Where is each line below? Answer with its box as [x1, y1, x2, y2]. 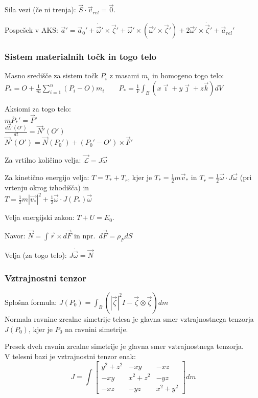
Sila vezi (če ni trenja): [5, 4, 76, 15]
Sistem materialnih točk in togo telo [5, 50, 157, 63]
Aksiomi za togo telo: [5, 103, 71, 114]
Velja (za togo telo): [5, 250, 67, 260]
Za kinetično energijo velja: [5, 172, 89, 183]
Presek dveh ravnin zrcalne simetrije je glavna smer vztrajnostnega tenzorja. [5, 341, 244, 351]
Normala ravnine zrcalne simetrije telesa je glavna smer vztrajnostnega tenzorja [5, 313, 254, 324]
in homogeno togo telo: [152, 70, 224, 81]
